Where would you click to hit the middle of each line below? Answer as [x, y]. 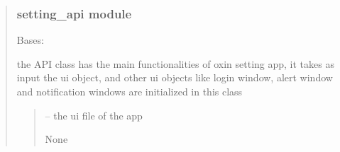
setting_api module [74, 13]
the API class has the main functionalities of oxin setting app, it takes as [175, 63]
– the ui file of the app [94, 115]
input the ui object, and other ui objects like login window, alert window [175, 77]
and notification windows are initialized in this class [130, 91]
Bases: [30, 40]
